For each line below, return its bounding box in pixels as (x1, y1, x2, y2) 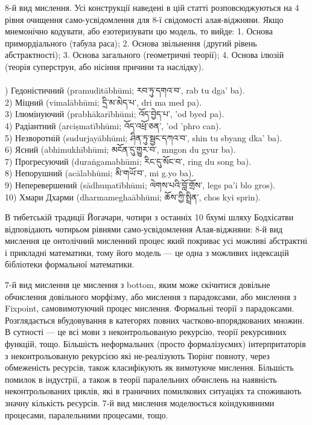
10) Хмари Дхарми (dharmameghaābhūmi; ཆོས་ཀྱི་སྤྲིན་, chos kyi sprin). (5, 190, 261, 203)
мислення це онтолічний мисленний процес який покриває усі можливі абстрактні (5, 234, 308, 247)
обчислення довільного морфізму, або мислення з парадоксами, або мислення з (5, 290, 297, 302)
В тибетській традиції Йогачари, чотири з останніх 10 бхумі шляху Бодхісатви (5, 211, 294, 223)
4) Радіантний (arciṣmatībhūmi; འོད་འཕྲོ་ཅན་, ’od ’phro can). (5, 119, 221, 132)
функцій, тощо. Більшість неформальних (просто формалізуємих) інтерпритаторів (5, 337, 306, 350)
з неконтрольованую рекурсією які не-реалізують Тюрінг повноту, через (5, 349, 270, 362)
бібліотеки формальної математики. (5, 258, 135, 270)
